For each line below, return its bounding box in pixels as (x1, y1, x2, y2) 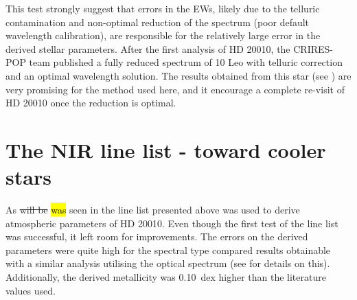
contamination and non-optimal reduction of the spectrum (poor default (5, 14, 310, 29)
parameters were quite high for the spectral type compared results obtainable (5, 242, 331, 257)
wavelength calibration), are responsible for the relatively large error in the (5, 28, 321, 43)
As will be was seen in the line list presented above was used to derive (5, 203, 300, 217)
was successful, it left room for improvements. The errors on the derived (5, 229, 308, 244)
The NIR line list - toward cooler (5, 135, 326, 163)
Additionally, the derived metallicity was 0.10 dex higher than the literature (5, 270, 326, 284)
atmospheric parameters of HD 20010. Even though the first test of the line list (5, 216, 338, 230)
